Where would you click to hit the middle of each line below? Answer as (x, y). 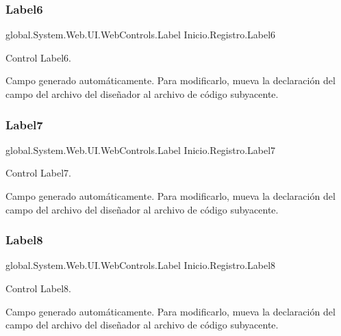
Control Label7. (38, 173)
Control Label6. (38, 57)
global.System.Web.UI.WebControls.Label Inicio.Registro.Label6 (141, 35)
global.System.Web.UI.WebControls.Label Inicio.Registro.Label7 (141, 150)
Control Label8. (38, 288)
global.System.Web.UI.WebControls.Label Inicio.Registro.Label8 (141, 265)
